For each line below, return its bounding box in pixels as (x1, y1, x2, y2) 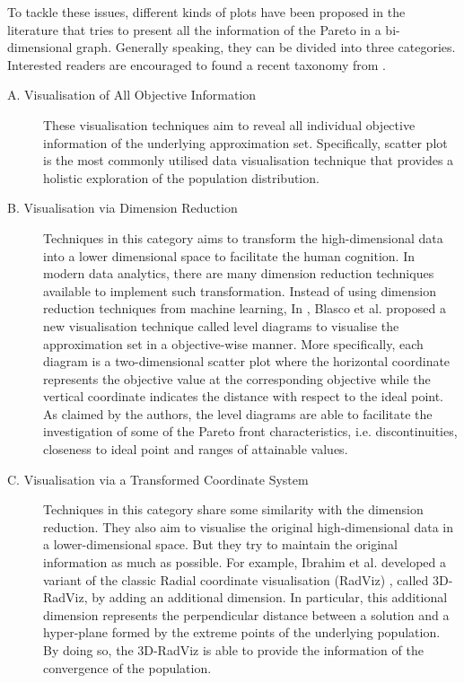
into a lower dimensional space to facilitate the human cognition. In (43, 246, 415, 265)
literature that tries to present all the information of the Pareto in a (7, 20, 381, 39)
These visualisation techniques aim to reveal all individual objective (43, 115, 416, 134)
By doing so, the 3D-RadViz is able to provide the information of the (43, 641, 424, 659)
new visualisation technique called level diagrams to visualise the (43, 316, 399, 335)
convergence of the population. (43, 658, 212, 677)
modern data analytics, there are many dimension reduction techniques (43, 264, 434, 283)
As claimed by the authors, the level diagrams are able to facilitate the (43, 404, 433, 423)
